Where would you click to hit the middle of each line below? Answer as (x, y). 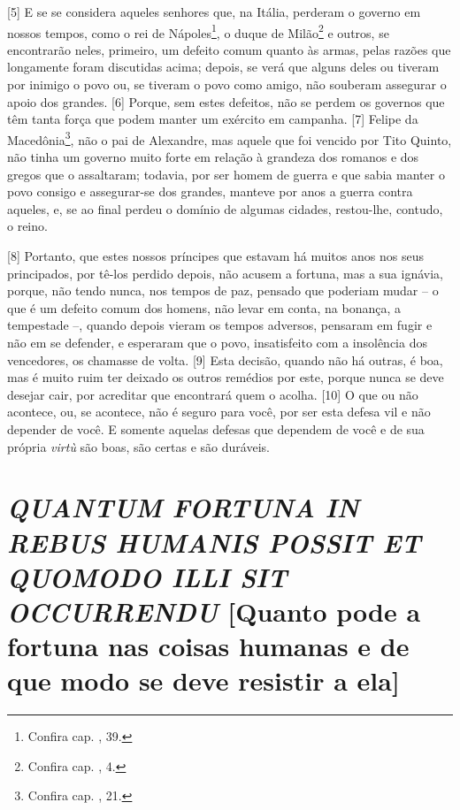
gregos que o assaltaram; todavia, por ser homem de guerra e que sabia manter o (226, 174)
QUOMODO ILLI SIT (147, 577)
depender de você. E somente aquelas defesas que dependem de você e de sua (216, 428)
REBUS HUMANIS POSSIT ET (214, 542)
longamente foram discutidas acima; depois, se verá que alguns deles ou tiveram (223, 67)
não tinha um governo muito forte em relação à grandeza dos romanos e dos (213, 157)
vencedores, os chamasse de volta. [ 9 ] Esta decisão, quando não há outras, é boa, (225, 359)
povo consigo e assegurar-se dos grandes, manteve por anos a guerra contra (210, 191)
